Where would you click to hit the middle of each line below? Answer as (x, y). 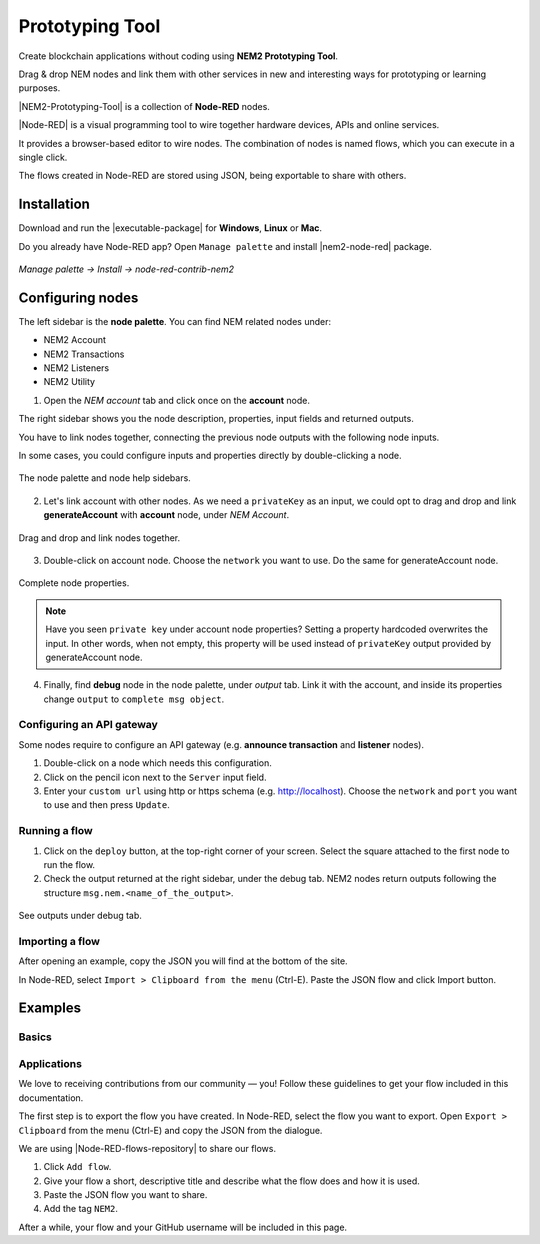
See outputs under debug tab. (80, 916)
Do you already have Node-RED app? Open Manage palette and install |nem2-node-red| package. (225, 246)
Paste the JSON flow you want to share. (125, 1195)
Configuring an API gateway (88, 725)
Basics (35, 1037)
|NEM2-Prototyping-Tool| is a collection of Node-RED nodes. (144, 106)
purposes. (39, 88)
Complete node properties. (74, 583)
